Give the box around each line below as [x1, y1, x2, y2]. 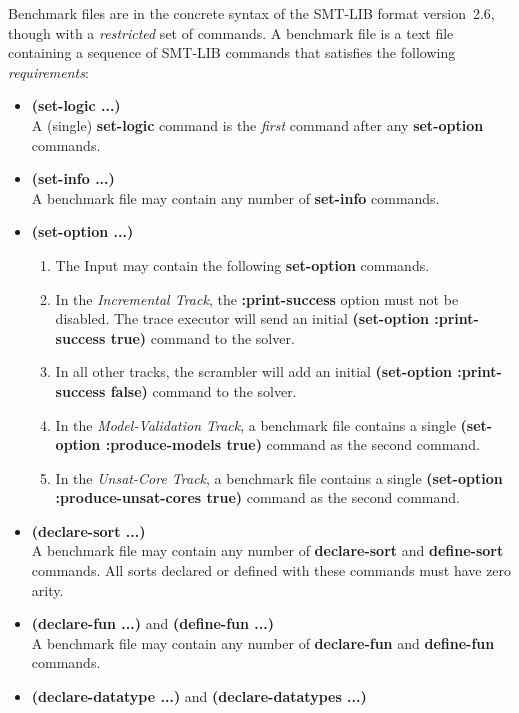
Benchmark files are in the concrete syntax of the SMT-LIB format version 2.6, [8, 3, 495, 23]
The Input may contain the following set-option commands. [55, 254, 430, 275]
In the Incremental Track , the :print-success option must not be [55, 288, 459, 309]
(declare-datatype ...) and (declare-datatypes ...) [31, 686, 367, 707]
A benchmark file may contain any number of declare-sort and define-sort [31, 540, 504, 561]
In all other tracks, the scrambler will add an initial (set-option [55, 361, 452, 382]
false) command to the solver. [110, 380, 297, 401]
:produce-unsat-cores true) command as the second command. [55, 487, 460, 508]
